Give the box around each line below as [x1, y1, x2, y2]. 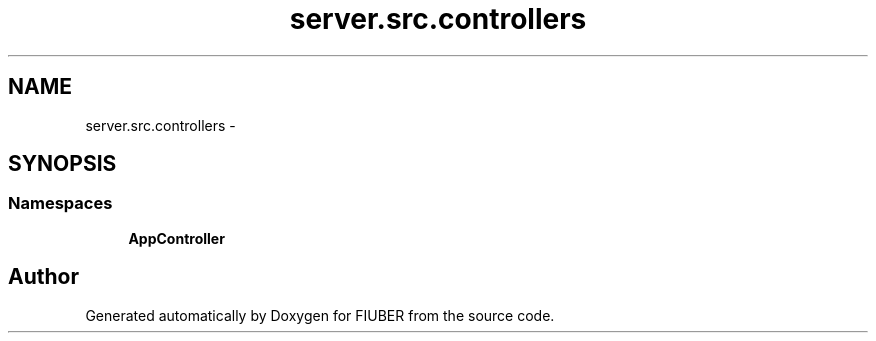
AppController [128, 229, 225, 247]
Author [8, 264, 79, 290]
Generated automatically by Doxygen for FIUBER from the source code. [85, 306, 555, 324]
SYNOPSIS [8, 151, 117, 177]
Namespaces [8, 193, 113, 214]
